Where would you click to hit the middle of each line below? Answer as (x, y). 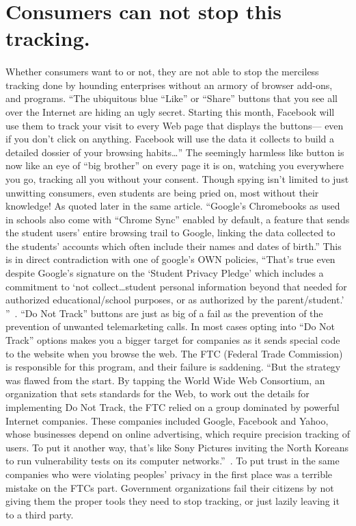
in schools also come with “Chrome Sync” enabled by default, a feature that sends (178, 219)
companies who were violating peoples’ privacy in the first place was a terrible (169, 474)
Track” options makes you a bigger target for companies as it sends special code (173, 340)
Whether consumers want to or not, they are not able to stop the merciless (162, 72)
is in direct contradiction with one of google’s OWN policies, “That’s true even (170, 259)
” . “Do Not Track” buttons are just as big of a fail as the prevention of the (164, 313)
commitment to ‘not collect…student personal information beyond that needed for (176, 286)
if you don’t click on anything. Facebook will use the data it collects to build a (170, 139)
